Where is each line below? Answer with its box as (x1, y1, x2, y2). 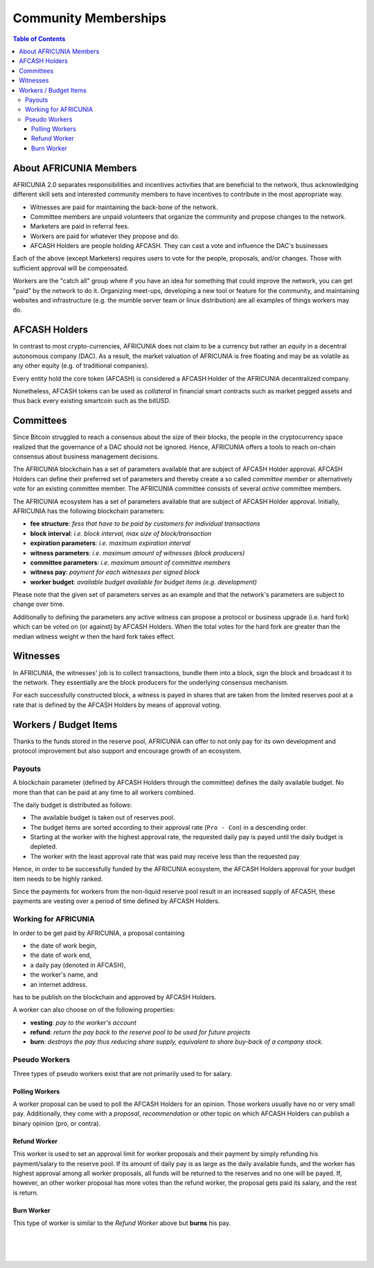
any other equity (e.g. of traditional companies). (12, 361, 149, 370)
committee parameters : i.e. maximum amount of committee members (30, 558, 231, 566)
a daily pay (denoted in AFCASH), (30, 961, 126, 969)
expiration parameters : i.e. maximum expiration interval (30, 539, 190, 547)
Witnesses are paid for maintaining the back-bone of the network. (30, 203, 218, 211)
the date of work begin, (30, 941, 97, 949)
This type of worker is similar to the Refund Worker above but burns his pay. (12, 1219, 231, 1227)
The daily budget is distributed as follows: (12, 801, 132, 809)
